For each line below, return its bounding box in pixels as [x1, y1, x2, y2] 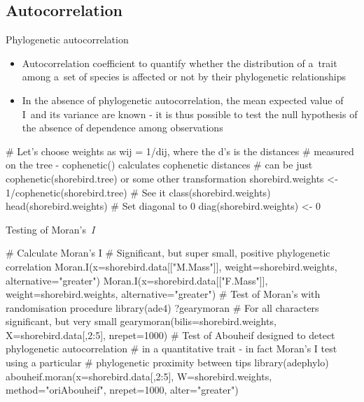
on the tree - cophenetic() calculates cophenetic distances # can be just [6, 157, 313, 172]
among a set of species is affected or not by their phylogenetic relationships [22, 69, 346, 84]
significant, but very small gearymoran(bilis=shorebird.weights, [6, 314, 276, 329]
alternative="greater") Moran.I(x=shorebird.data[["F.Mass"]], [6, 273, 268, 287]
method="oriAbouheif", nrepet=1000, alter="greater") [6, 382, 239, 397]
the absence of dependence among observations [22, 120, 223, 135]
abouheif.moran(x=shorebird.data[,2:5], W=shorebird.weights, [6, 368, 272, 383]
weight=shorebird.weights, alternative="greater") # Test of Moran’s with [6, 287, 321, 301]
